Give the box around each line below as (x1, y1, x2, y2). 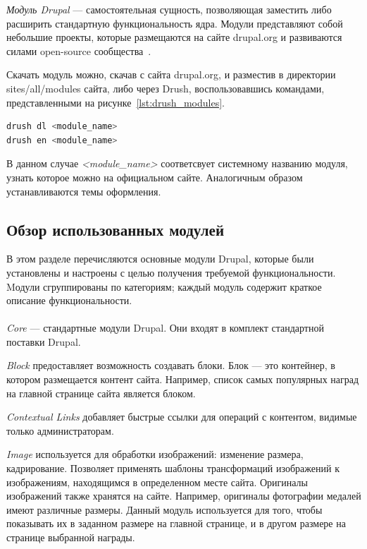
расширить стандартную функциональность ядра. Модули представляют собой (6, 16, 343, 30)
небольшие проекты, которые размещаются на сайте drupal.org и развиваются (6, 30, 342, 44)
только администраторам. (6, 423, 114, 438)
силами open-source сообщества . (6, 43, 151, 58)
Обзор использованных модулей (6, 218, 224, 240)
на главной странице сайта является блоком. (6, 385, 196, 400)
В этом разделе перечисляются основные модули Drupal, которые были (6, 251, 314, 266)
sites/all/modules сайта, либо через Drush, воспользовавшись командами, (6, 80, 325, 95)
